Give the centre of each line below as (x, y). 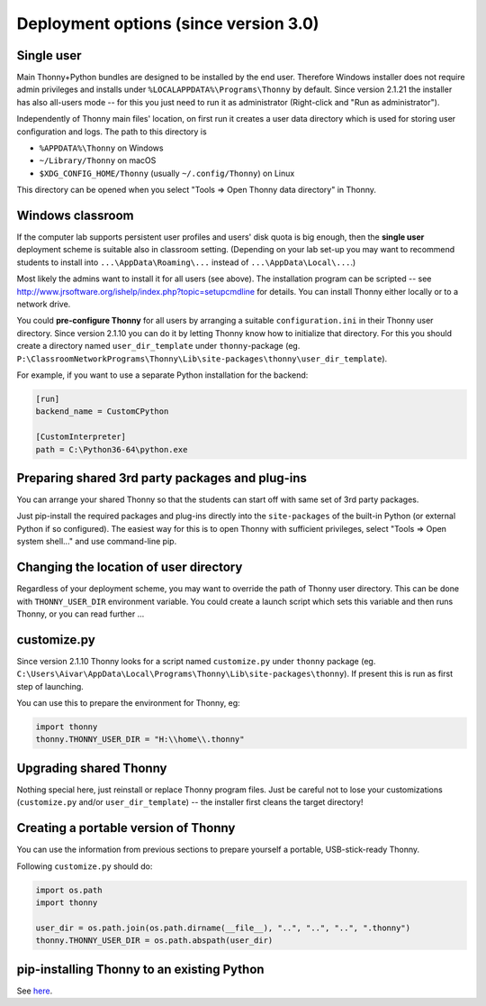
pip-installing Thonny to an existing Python (140, 969)
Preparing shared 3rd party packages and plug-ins (162, 478)
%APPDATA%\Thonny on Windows (101, 148)
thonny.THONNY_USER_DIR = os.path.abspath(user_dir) (154, 941)
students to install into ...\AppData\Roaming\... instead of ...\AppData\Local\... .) (186, 262)
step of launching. (50, 686)
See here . (35, 991)
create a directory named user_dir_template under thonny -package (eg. (158, 346)
